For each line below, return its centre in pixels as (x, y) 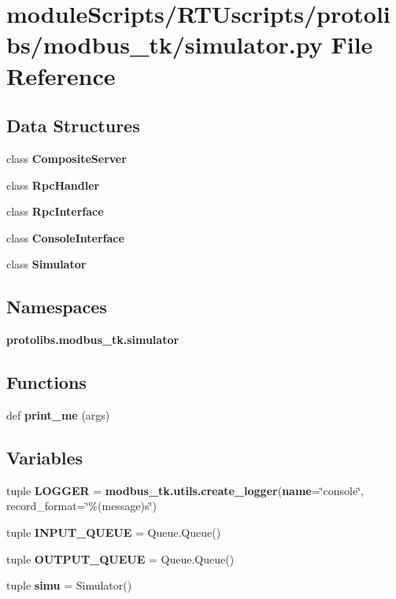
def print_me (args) (58, 414)
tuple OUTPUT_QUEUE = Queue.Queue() (120, 558)
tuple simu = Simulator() (69, 585)
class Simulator (46, 264)
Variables (45, 457)
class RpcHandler (53, 185)
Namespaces (57, 307)
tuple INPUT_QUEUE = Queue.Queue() (114, 532)
